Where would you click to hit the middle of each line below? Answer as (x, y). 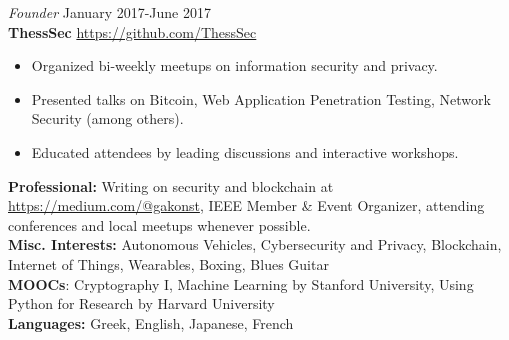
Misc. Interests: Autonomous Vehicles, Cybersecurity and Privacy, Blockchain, (255, 244)
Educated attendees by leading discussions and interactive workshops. (245, 151)
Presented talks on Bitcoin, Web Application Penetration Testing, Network (261, 98)
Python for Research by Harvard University (141, 303)
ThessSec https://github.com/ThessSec (132, 31)
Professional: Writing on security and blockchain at (171, 185)
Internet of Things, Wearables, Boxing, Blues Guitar (168, 263)
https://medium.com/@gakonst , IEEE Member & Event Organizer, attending (246, 205)
